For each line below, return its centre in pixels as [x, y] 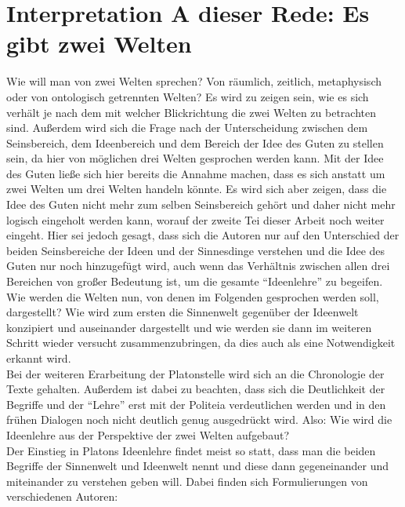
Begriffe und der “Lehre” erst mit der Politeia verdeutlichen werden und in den [196, 404]
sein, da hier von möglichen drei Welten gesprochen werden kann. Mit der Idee [195, 158]
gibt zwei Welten [99, 44]
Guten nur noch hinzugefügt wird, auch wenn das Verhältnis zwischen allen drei [198, 266]
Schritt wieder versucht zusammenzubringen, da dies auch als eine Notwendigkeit [201, 343]
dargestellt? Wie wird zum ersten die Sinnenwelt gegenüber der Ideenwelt [183, 312]
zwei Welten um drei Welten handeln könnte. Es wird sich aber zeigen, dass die [197, 189]
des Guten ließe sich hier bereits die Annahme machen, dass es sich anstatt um [196, 173]
